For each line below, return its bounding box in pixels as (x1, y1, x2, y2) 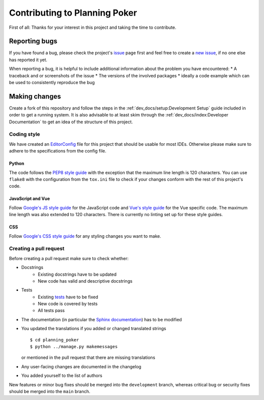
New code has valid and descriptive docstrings (38, 278, 133, 284)
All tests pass (38, 308, 65, 313)
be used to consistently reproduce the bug (9, 80, 95, 86)
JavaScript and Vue (9, 196, 50, 201)
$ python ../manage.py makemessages (30, 344, 118, 350)
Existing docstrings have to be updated (38, 271, 117, 277)
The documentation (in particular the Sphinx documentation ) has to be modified (21, 316, 182, 322)
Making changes (9, 92, 61, 100)
